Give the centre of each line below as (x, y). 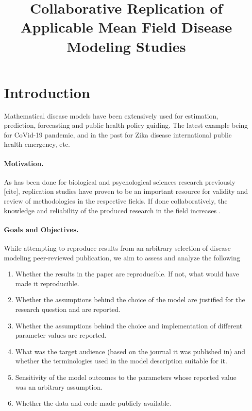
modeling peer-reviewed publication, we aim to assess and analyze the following (122, 257)
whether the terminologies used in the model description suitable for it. (121, 361)
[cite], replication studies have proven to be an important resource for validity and (126, 191)
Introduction (47, 92)
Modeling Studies (126, 46)
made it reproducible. (47, 283)
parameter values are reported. (61, 335)
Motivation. (24, 163)
